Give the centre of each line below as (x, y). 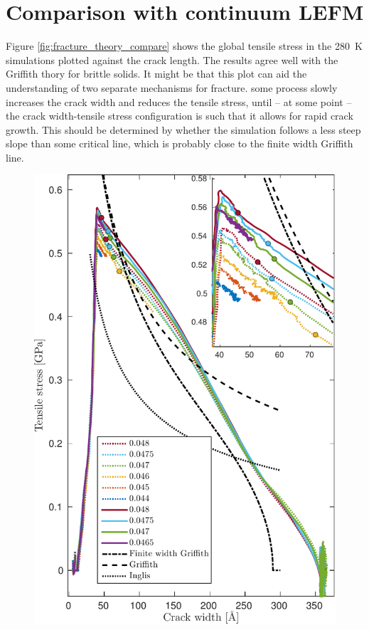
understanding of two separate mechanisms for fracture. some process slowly (172, 87)
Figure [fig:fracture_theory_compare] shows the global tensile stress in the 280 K (184, 46)
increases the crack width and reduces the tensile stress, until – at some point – (179, 101)
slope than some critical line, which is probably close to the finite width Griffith (180, 143)
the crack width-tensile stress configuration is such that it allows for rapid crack (180, 116)
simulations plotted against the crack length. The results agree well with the (172, 59)
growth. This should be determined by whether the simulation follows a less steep (183, 129)
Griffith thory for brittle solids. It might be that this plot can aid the (156, 74)
